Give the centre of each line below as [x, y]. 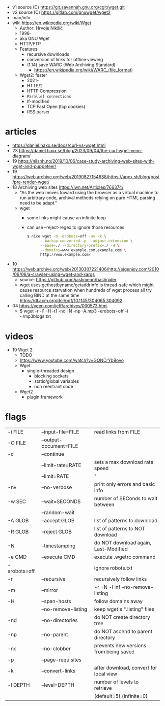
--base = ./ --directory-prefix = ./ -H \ [80, 245]
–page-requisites [62, 660]
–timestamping [58, 546]
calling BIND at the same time [49, 296]
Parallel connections [49, 97]
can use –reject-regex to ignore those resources [76, 227]
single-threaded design [51, 371]
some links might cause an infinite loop [66, 218]
